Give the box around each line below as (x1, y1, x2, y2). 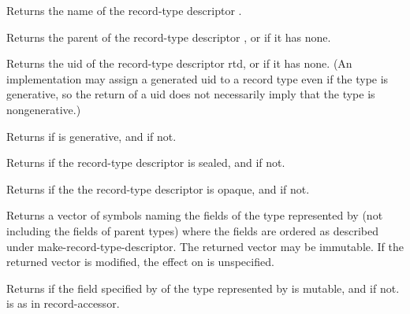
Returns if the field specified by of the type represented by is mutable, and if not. (6, 279, 400, 296)
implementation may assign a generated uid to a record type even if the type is (6, 70, 389, 87)
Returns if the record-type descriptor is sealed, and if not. (6, 154, 285, 171)
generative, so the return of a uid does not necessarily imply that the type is (6, 86, 375, 102)
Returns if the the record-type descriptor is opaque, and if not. (6, 180, 310, 197)
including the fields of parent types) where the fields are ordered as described (6, 222, 378, 238)
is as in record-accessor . (6, 295, 120, 312)
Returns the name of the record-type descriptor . (6, 2, 242, 18)
